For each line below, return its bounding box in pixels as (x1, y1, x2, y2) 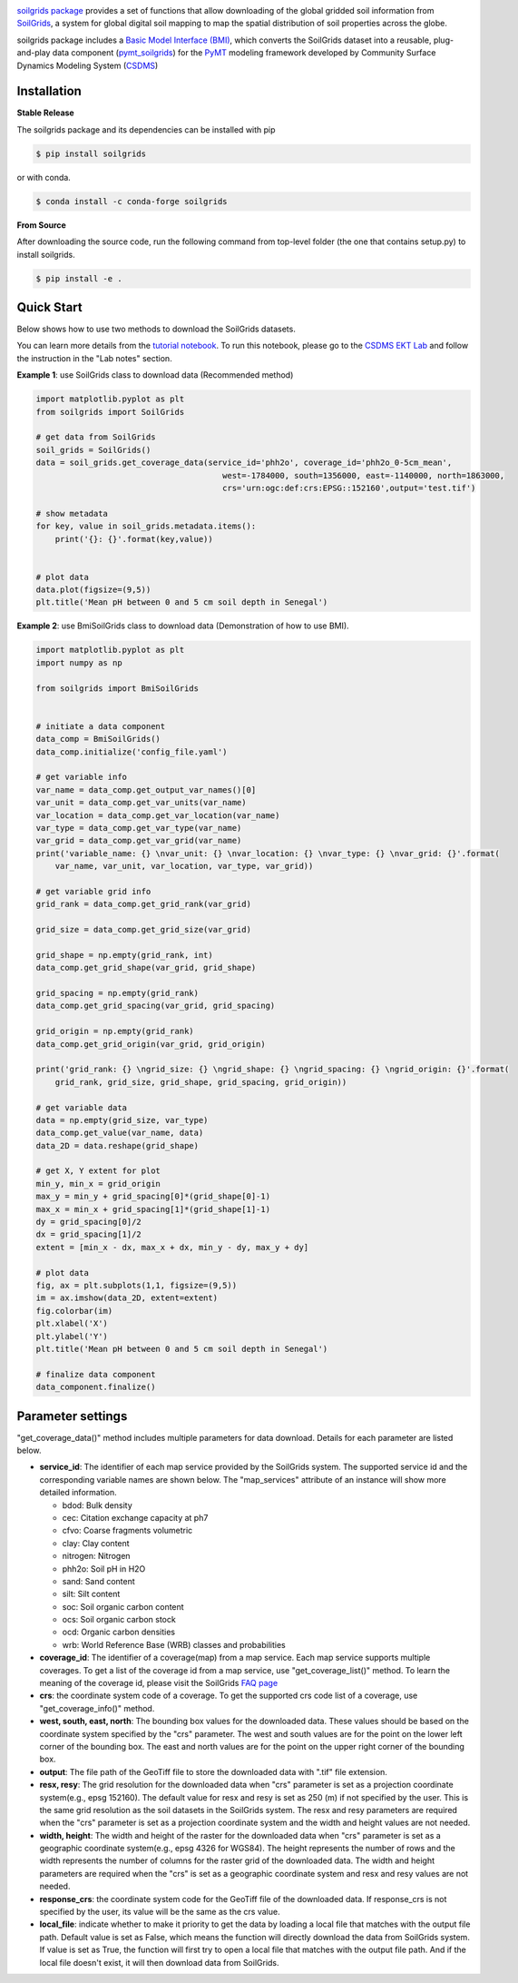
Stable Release (16, 107, 74, 118)
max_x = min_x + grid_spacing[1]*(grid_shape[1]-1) (35, 1204, 271, 1214)
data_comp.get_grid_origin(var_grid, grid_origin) (35, 1039, 267, 1049)
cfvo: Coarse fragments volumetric (62, 1525, 193, 1536)
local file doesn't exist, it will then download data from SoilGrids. (39, 1957, 280, 1968)
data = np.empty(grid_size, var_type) (35, 1115, 209, 1125)
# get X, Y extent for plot (35, 1166, 161, 1176)
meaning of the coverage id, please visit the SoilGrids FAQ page (39, 1678, 279, 1689)
